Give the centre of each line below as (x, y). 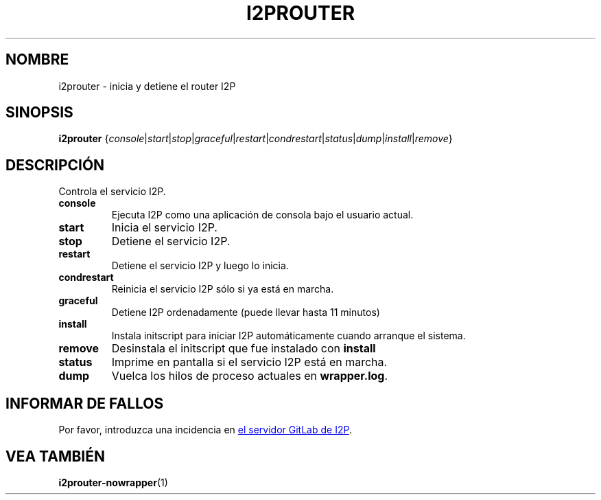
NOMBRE (37, 60)
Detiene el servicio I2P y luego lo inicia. (200, 266)
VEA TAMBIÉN (56, 456)
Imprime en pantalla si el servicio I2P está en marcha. (249, 362)
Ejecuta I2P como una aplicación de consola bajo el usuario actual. (262, 215)
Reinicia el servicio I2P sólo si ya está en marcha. (223, 289)
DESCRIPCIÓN (55, 165)
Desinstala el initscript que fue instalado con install (244, 349)
